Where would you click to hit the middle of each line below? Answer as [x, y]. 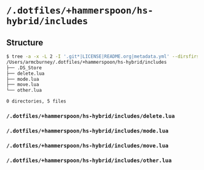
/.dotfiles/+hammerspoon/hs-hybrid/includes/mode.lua [87, 131]
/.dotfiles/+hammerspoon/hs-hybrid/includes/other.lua [89, 160]
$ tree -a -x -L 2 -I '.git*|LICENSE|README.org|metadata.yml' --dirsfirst [104, 56]
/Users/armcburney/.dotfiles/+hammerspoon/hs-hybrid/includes [87, 62]
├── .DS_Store [24, 68]
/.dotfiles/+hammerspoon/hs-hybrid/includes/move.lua [87, 145]
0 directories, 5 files [36, 101]
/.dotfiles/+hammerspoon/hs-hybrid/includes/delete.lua [90, 116]
